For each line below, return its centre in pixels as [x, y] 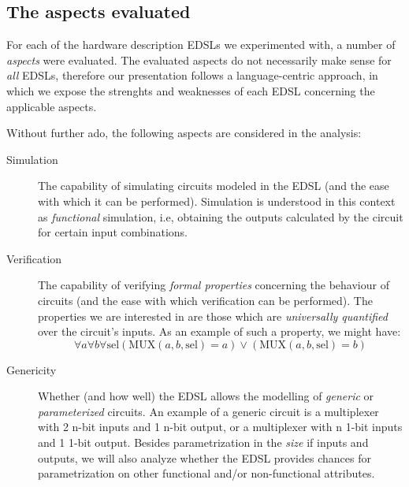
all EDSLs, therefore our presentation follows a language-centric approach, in [192, 75]
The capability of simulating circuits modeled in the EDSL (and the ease [214, 186]
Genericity [32, 369]
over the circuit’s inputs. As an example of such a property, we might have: [219, 331]
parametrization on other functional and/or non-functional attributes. [206, 473]
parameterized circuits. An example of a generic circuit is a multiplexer [208, 411]
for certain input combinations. [113, 232]
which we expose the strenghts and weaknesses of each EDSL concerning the [191, 90]
